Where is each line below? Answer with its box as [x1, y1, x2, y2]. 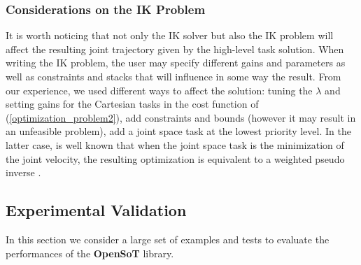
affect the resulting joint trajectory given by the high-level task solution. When [6, 41, 344, 56]
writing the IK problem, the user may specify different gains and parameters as [6, 55, 346, 70]
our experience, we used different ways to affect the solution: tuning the [6, 83, 313, 97]
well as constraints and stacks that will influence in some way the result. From [6, 69, 341, 83]
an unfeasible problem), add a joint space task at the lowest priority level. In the [6, 124, 351, 138]
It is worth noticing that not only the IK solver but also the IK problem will [6, 28, 334, 43]
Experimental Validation [6, 199, 187, 221]
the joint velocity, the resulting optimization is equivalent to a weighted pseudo [6, 151, 345, 166]
